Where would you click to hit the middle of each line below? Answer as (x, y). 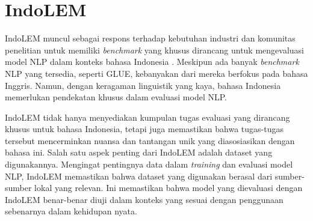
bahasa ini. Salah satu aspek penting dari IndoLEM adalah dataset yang (139, 152)
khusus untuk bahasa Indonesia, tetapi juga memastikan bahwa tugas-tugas (144, 129)
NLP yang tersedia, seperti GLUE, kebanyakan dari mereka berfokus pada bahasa (156, 73)
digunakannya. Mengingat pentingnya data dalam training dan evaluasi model (149, 164)
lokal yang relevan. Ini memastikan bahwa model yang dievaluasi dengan (169, 188)
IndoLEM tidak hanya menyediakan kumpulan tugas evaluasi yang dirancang (147, 117)
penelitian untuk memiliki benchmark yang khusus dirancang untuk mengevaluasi (154, 50)
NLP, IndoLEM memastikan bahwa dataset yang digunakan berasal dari (139, 176)
